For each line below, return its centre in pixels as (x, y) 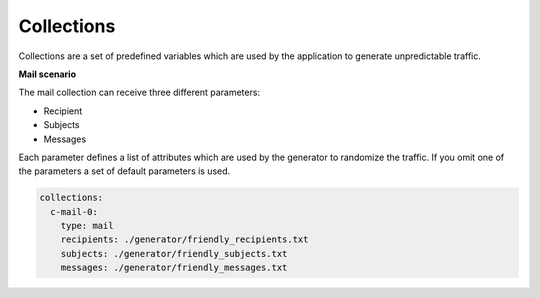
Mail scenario (47, 74)
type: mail (87, 226)
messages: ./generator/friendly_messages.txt (174, 268)
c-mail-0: (74, 211)
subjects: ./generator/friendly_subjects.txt (174, 253)
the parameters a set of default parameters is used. (124, 171)
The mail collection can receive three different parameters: (139, 92)
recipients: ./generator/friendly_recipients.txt (184, 239)
